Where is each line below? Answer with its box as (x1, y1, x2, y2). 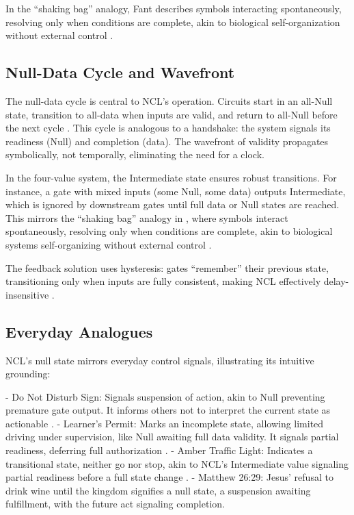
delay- (323, 274, 349, 288)
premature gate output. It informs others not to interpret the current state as (5, 403, 331, 417)
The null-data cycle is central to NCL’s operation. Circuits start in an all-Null (5, 93, 333, 108)
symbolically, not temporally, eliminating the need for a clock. (5, 147, 264, 162)
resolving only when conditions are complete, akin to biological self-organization (5, 14, 340, 29)
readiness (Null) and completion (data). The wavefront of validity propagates (5, 134, 329, 148)
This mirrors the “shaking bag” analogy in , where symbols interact (5, 210, 288, 225)
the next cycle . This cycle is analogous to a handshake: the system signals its (5, 121, 331, 135)
